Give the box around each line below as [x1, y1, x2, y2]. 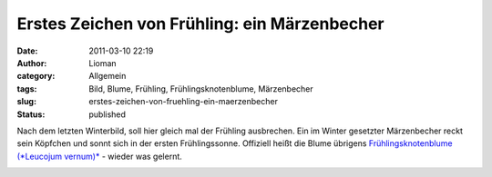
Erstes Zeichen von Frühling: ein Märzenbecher [16, 14, 384, 34]
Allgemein [88, 71, 127, 82]
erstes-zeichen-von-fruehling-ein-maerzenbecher [88, 96, 278, 107]
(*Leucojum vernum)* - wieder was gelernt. [16, 151, 182, 162]
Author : [16, 57, 47, 68]
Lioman [88, 57, 118, 68]
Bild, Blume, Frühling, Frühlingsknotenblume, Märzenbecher [88, 83, 313, 94]
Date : [16, 45, 38, 56]
